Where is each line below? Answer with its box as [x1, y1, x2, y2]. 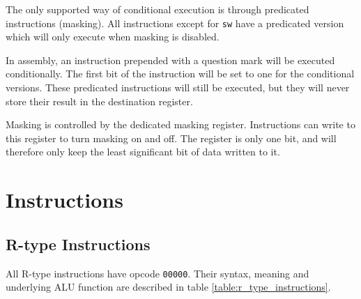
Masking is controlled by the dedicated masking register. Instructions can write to [6, 117, 355, 132]
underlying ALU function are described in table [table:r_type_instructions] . [6, 279, 331, 294]
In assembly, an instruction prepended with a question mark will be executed [6, 52, 335, 67]
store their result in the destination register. [6, 93, 193, 108]
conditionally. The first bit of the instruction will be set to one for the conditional [6, 66, 355, 81]
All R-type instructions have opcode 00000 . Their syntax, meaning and [6, 266, 309, 280]
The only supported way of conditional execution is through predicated [6, 2, 309, 16]
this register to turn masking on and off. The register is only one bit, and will [6, 130, 337, 145]
